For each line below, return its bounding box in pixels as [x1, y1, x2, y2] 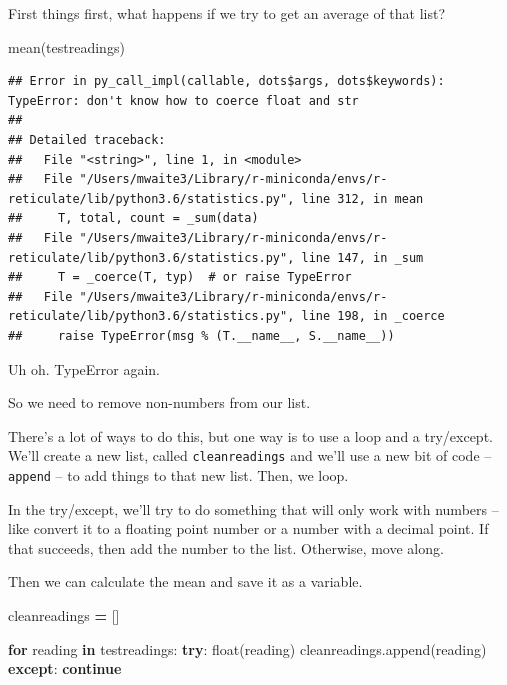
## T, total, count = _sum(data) [8, 211, 259, 226]
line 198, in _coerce [301, 309, 445, 324]
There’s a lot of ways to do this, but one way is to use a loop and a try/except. [8, 425, 493, 446]
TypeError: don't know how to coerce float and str [8, 93, 359, 108]
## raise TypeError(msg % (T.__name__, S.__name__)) [8, 328, 395, 343]
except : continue [8, 658, 122, 679]
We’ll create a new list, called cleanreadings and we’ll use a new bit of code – [8, 445, 492, 466]
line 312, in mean [301, 191, 424, 206]
